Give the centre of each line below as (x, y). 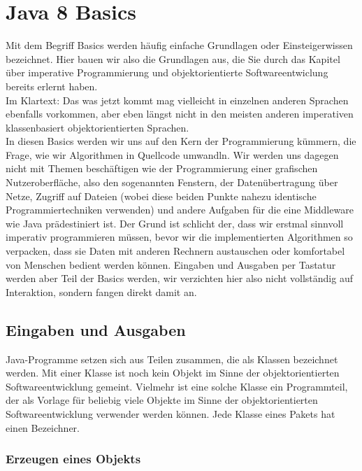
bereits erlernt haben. (52, 86)
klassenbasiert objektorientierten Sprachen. (97, 127)
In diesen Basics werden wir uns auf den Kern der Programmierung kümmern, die (181, 141)
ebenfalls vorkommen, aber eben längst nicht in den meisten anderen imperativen (180, 114)
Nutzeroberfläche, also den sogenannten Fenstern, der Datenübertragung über (172, 182)
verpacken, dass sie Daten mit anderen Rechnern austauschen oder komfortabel (175, 251)
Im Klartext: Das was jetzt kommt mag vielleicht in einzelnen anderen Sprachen (177, 100)
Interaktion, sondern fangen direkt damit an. (101, 291)
